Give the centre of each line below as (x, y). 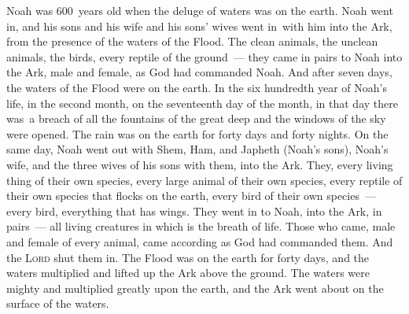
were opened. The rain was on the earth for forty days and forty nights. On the (197, 133)
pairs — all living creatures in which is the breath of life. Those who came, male (201, 226)
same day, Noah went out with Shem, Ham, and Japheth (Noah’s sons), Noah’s (197, 149)
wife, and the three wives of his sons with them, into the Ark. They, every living (200, 164)
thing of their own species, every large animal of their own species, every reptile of (204, 180)
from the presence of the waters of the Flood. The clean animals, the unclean (192, 41)
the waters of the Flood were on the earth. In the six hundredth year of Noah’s (197, 87)
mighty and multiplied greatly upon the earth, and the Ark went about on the (195, 288)
